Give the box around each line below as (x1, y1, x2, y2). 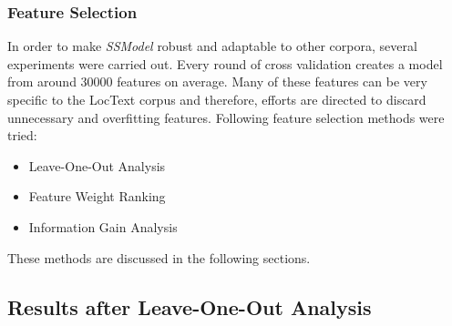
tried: (7, 126, 37, 145)
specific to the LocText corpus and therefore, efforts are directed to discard (7, 90, 426, 108)
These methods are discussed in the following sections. (7, 248, 311, 267)
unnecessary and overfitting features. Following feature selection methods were (7, 107, 445, 127)
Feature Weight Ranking (28, 187, 166, 206)
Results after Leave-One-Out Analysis (7, 292, 372, 321)
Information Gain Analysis (28, 217, 178, 236)
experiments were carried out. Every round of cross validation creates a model (7, 54, 443, 73)
